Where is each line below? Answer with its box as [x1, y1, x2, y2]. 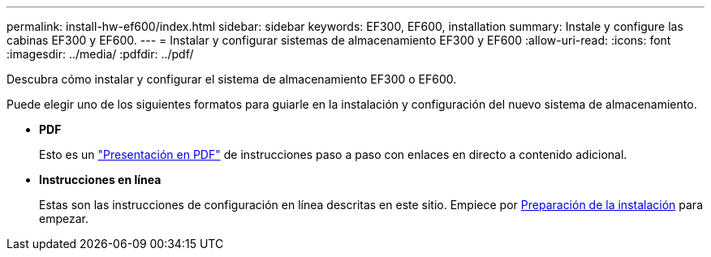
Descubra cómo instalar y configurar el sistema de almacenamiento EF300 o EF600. [6, 72, 457, 86]
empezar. [39, 212, 88, 225]
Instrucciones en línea [39, 173, 162, 186]
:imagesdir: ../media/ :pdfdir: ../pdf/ [6, 47, 194, 61]
